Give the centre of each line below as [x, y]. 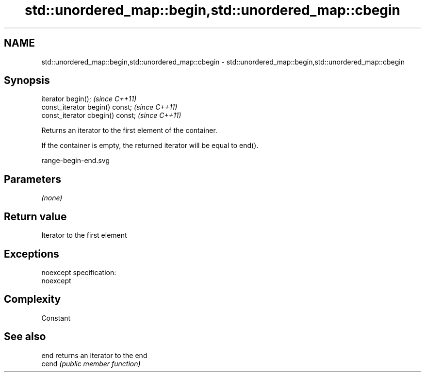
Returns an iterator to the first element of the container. [129, 131]
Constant [56, 318]
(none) [52, 198]
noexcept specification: [79, 272]
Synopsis [27, 81]
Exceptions [32, 254]
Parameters [33, 179]
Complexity [33, 299]
